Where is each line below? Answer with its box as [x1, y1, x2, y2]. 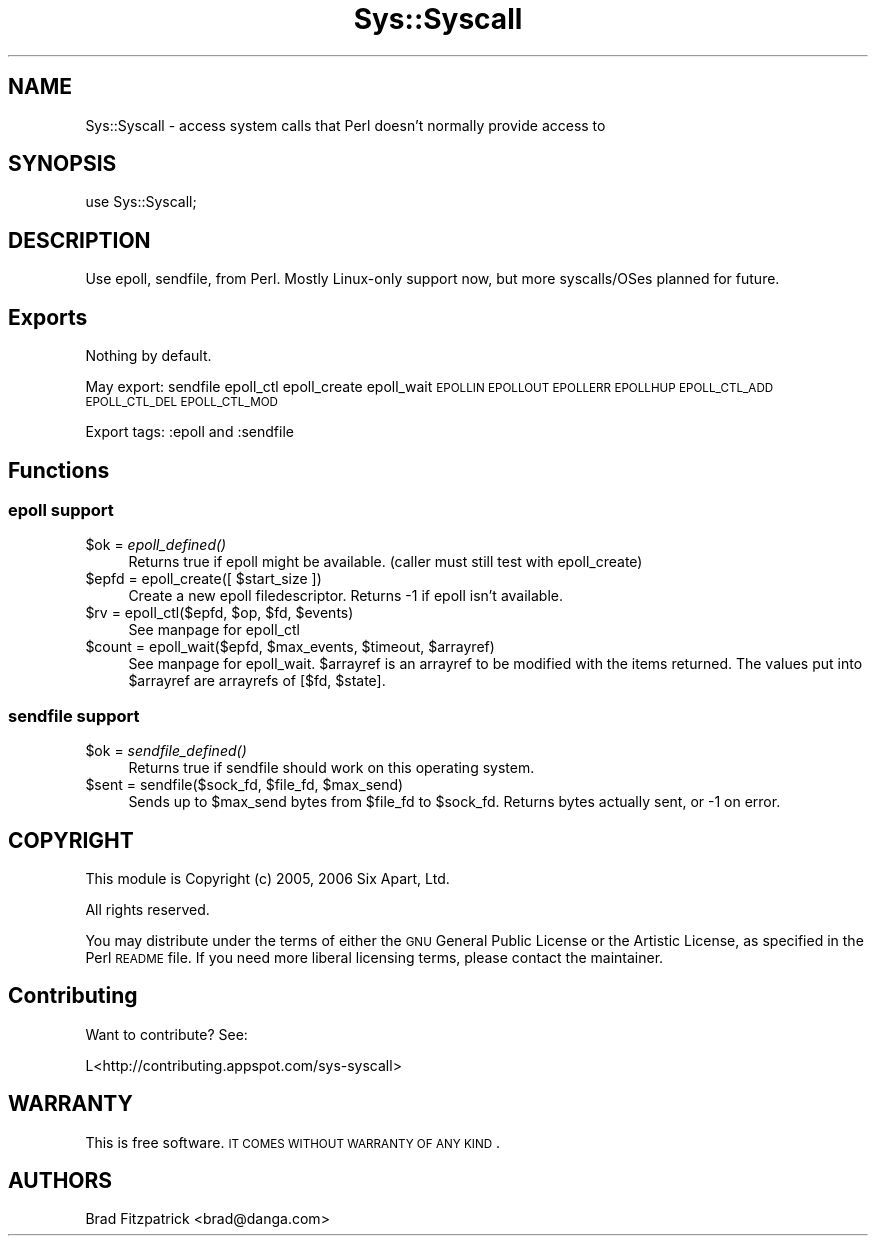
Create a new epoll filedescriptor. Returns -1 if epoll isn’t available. [128, 587, 564, 605]
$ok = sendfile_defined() [85, 742, 247, 760]
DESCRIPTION [8, 227, 151, 253]
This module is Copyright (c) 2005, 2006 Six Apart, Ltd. [85, 869, 450, 887]
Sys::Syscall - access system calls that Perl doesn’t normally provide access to [85, 116, 606, 134]
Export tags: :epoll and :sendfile [85, 423, 294, 441]
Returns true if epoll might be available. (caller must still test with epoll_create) [128, 553, 643, 571]
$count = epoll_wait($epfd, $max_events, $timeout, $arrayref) [85, 638, 495, 656]
